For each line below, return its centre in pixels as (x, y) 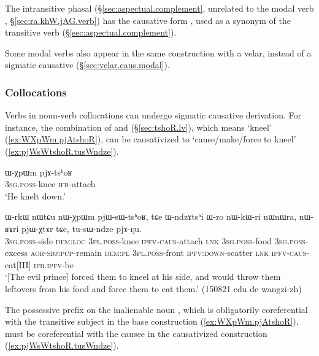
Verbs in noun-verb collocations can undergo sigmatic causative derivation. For (153, 115)
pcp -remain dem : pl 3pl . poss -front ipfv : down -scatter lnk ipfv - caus (183, 253)
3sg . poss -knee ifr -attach (50, 184)
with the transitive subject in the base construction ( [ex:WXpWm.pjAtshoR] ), (152, 321)
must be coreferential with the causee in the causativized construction (136, 333)
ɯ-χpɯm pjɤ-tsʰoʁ (39, 172)
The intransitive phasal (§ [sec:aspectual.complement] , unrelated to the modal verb (159, 8)
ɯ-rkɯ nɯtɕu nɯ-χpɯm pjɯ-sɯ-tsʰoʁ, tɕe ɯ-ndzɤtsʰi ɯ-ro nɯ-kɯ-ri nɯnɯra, (151, 216)
